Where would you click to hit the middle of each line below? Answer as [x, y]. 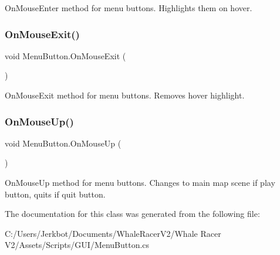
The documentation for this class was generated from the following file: [132, 214]
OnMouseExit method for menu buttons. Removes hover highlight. [125, 95]
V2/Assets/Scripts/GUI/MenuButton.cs [77, 245]
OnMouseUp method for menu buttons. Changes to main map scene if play [140, 182]
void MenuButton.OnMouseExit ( [65, 55]
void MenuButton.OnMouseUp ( [63, 143]
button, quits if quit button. [55, 194]
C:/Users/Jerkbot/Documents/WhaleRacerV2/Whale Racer [113, 233]
